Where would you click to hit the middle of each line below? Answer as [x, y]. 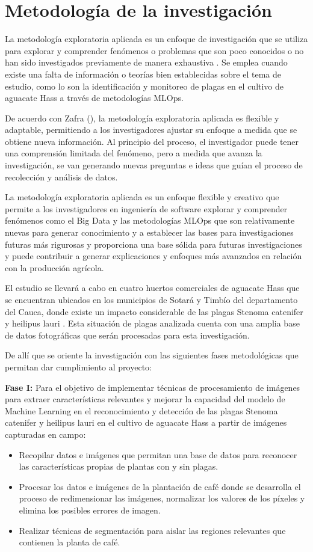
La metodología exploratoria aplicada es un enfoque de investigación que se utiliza [156, 39]
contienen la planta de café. [70, 542]
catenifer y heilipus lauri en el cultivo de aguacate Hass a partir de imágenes [146, 422]
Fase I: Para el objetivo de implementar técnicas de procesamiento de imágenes [153, 387]
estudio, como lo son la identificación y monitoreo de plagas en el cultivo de [144, 86]
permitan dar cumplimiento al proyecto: [78, 366]
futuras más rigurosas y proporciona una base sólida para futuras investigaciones [153, 244]
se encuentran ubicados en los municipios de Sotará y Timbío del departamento [151, 299]
